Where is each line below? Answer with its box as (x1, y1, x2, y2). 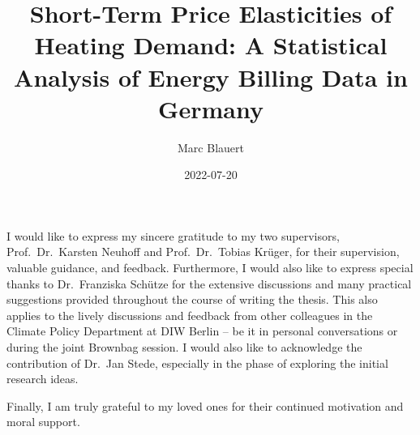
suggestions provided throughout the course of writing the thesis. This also (6, 291, 378, 308)
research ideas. (6, 370, 79, 387)
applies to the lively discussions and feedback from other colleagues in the (6, 306, 373, 323)
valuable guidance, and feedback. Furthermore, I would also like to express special (6, 259, 414, 276)
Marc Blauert (178, 139, 244, 156)
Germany (158, 92, 264, 125)
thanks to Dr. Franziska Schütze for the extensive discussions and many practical (6, 275, 412, 292)
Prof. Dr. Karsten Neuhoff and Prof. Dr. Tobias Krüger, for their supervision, (6, 243, 400, 260)
